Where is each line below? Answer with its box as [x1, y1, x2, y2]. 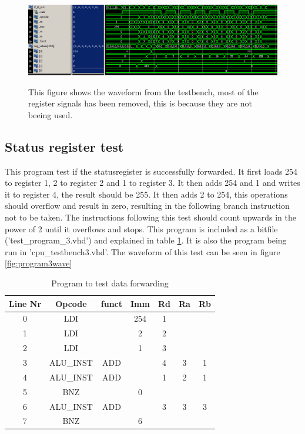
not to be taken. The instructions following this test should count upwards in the [5, 211, 297, 223]
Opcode [55, 297, 87, 309]
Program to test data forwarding [51, 277, 169, 289]
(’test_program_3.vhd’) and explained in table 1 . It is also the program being [5, 234, 287, 246]
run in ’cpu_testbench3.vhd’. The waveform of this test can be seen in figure [5, 245, 280, 258]
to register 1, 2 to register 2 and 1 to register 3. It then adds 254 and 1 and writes [5, 176, 300, 189]
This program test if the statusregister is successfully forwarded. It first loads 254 [5, 165, 298, 177]
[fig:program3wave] [5, 257, 72, 269]
